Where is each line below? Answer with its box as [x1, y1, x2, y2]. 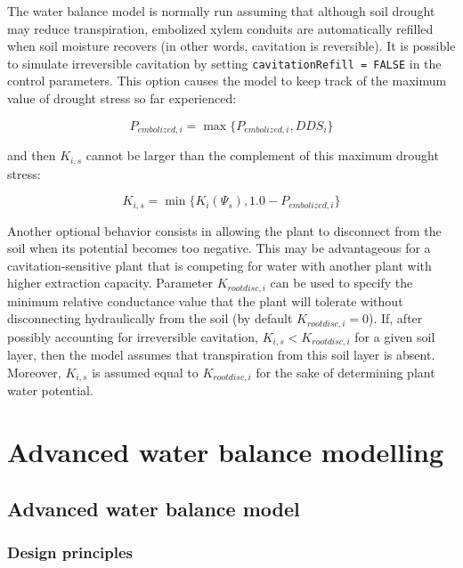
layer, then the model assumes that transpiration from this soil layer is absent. [7, 345, 435, 364]
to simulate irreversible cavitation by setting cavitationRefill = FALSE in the [7, 53, 442, 72]
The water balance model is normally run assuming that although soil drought [7, 2, 435, 20]
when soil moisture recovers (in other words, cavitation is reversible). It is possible [7, 37, 456, 55]
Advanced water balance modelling [7, 434, 444, 470]
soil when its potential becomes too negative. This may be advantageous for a [7, 239, 431, 257]
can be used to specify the [270, 273, 413, 292]
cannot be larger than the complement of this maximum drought [85, 146, 439, 165]
